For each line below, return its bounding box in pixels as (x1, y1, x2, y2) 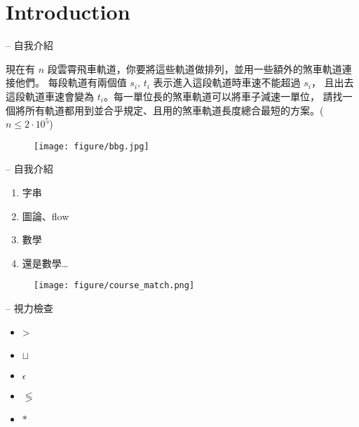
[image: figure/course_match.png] (34, 280, 195, 291)
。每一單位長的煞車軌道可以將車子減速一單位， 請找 (103, 88, 343, 103)
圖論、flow (22, 208, 69, 223)
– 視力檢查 (6, 300, 53, 315)
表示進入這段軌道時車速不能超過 (153, 75, 301, 90)
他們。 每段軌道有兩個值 (15, 75, 127, 90)
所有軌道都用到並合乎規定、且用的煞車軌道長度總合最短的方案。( (25, 102, 324, 117)
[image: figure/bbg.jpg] (34, 141, 149, 151)
